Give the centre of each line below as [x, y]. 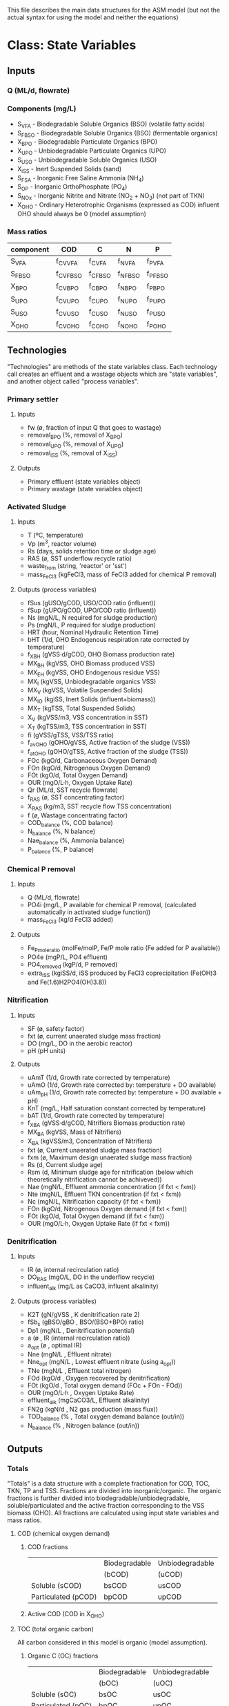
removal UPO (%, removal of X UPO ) [76, 445]
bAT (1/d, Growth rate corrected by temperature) [96, 1116]
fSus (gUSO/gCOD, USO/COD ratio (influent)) [92, 603]
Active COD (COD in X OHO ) [66, 1615]
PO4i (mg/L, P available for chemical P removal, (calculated [112, 905]
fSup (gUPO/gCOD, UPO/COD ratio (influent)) [92, 610]
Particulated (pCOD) [64, 1597]
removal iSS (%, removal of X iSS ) [72, 454]
